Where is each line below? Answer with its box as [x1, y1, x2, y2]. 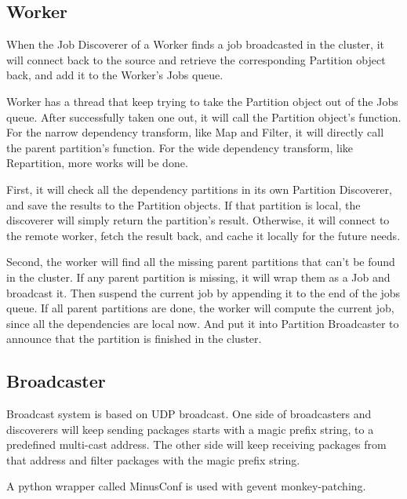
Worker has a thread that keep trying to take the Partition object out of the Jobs [6, 93, 398, 109]
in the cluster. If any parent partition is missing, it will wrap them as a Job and [6, 268, 391, 285]
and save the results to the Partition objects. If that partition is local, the [6, 196, 361, 213]
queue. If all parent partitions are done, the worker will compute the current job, [6, 300, 394, 316]
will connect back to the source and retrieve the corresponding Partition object [6, 51, 386, 67]
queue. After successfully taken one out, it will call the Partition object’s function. [6, 108, 402, 125]
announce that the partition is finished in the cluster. [6, 330, 262, 347]
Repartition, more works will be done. [6, 155, 188, 171]
